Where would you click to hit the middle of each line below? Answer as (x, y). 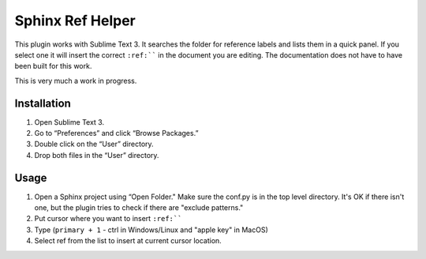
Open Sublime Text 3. (69, 122)
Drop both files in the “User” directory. (97, 155)
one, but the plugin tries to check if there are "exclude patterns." (139, 208)
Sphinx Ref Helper (75, 21)
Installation (43, 103)
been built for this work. (53, 66)
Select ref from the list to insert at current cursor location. (128, 241)
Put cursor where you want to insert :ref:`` (108, 219)
